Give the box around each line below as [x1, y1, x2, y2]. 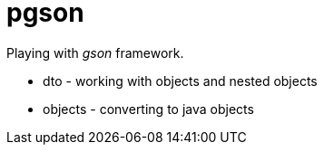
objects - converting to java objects [43, 100, 254, 117]
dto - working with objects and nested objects [43, 72, 318, 89]
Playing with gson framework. [6, 44, 184, 61]
